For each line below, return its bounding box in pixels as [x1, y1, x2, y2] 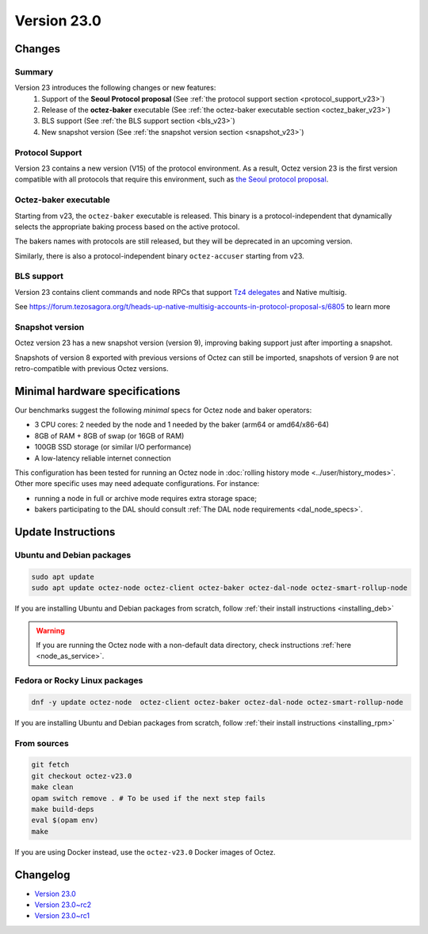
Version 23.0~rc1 [34, 911, 90, 921]
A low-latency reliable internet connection [34, 453, 172, 463]
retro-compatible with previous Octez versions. [14, 364, 169, 373]
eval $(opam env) [31, 816, 99, 825]
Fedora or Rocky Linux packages [14, 675, 143, 686]
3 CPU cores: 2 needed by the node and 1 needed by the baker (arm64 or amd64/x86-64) [34, 420, 329, 430]
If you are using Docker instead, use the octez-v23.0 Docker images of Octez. [14, 847, 276, 856]
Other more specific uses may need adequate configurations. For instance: [14, 479, 260, 488]
